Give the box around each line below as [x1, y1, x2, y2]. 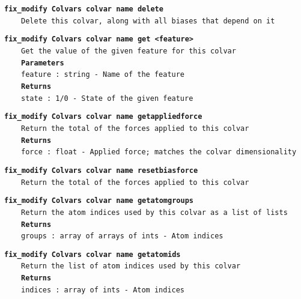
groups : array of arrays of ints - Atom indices [21, 232, 223, 241]
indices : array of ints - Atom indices [21, 285, 185, 294]
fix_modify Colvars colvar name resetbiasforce [4, 166, 198, 175]
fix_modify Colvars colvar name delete [4, 5, 163, 13]
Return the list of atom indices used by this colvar [21, 262, 241, 271]
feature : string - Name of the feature [21, 70, 185, 79]
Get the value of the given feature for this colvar [21, 46, 236, 55]
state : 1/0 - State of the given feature [21, 94, 193, 103]
